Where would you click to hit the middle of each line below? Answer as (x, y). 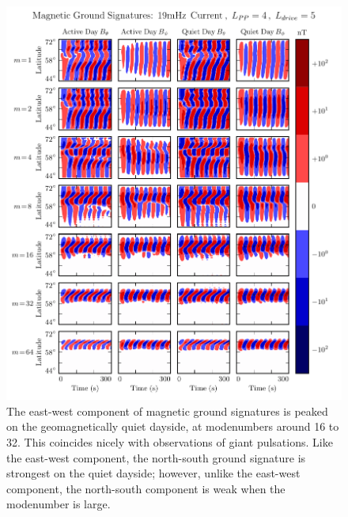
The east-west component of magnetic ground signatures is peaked (167, 411)
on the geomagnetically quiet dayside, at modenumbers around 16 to (173, 426)
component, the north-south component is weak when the (146, 488)
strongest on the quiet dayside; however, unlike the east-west (153, 473)
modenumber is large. (59, 504)
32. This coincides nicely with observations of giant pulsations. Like (170, 441)
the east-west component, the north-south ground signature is (156, 457)
